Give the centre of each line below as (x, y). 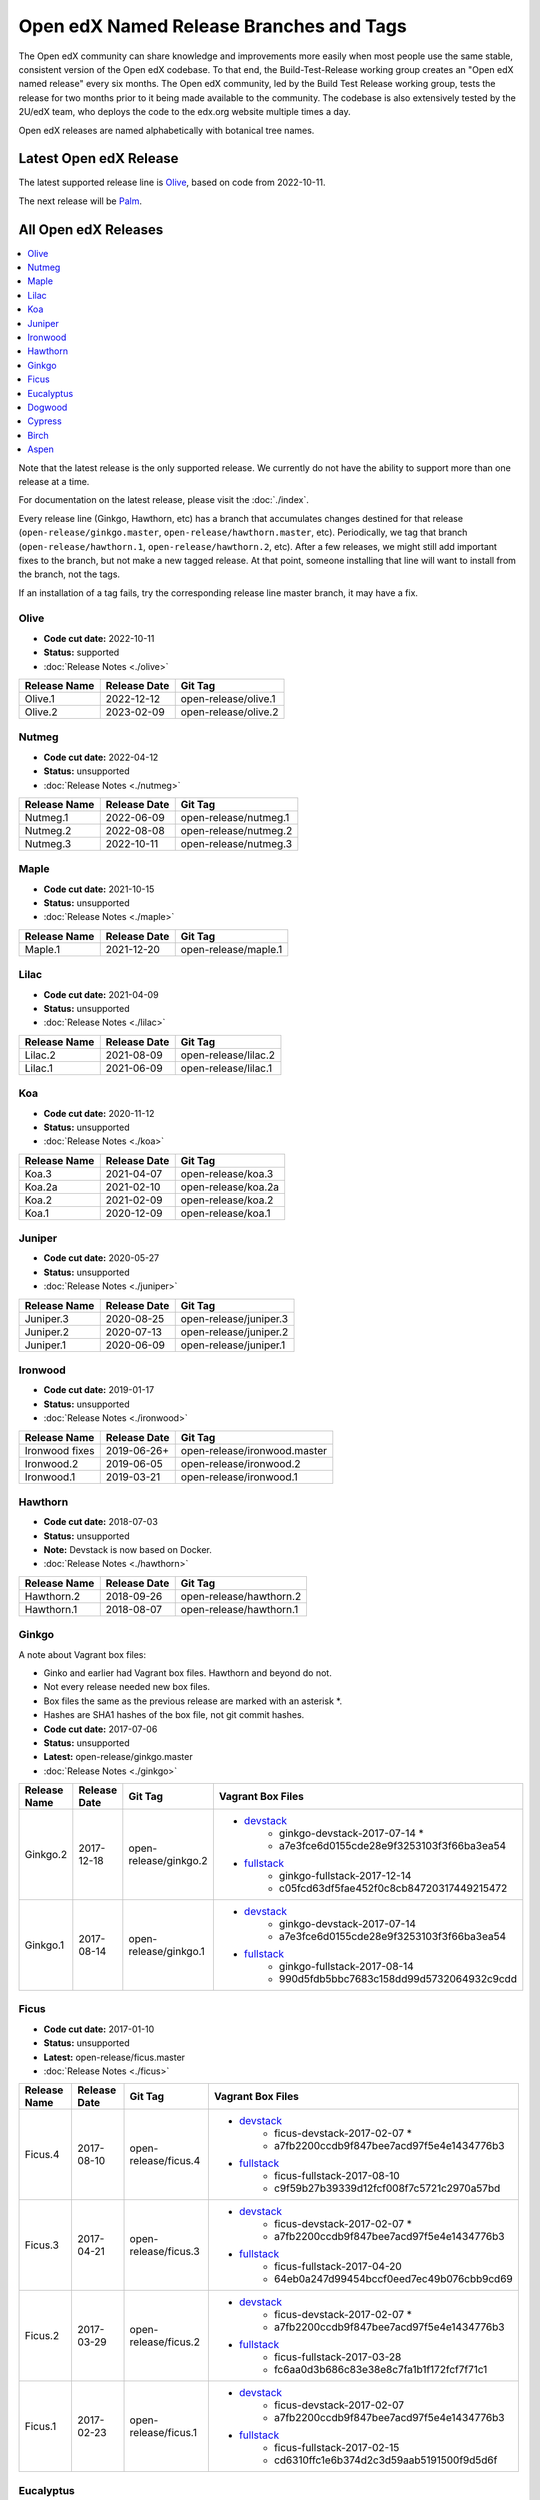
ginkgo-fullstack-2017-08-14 (346, 1967)
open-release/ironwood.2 (240, 1463)
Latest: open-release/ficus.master (114, 2057)
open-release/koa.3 (227, 1173)
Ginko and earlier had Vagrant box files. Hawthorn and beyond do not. (187, 1672)
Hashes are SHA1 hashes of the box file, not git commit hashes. (174, 1715)
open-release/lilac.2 (227, 1055)
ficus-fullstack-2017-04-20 (337, 2267)
